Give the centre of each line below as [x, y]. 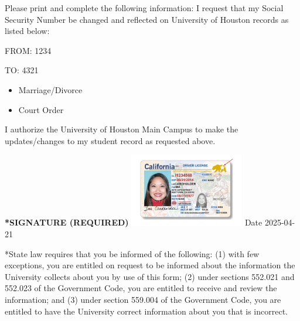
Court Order [41, 109]
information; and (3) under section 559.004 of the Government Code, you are [143, 299]
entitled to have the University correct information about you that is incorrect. [146, 311]
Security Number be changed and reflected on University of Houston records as [147, 19]
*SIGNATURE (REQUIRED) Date [134, 222]
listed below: [27, 31]
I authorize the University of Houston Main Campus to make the [122, 129]
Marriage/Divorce [50, 89]
